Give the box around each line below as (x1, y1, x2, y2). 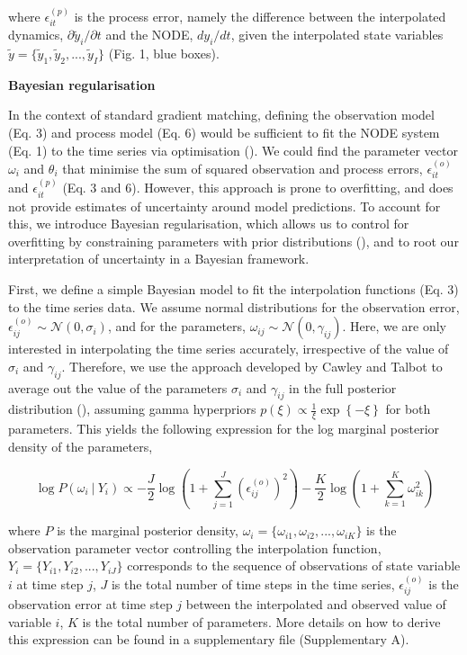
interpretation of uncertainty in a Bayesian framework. (8, 249, 310, 268)
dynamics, (8, 25, 64, 44)
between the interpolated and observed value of (185, 595, 446, 614)
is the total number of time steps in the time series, (111, 574, 395, 593)
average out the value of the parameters (8, 378, 228, 397)
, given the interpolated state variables (230, 25, 444, 44)
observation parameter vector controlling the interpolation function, (8, 538, 382, 557)
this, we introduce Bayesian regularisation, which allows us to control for (8, 214, 409, 233)
